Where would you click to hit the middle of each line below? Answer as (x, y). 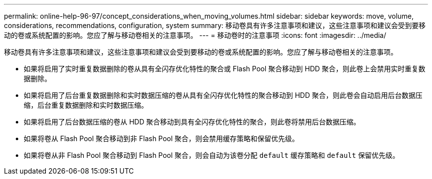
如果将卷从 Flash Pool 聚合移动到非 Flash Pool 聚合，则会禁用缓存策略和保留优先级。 (162, 138)
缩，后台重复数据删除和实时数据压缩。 (86, 105)
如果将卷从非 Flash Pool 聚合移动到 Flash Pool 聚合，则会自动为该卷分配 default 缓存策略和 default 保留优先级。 (212, 155)
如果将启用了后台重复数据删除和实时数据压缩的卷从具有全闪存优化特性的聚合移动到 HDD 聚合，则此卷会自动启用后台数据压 (223, 95)
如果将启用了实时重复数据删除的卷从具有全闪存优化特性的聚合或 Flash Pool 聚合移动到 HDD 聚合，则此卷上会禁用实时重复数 (225, 69)
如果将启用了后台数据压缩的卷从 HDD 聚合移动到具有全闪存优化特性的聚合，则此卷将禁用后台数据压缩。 (192, 122)
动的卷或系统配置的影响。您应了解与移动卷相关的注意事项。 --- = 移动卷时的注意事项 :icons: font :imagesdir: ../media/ (195, 35)
